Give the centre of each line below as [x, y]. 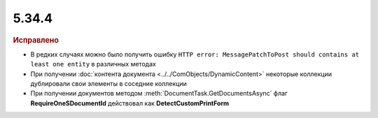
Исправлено [36, 40]
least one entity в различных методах [93, 64]
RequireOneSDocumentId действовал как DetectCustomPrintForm [130, 103]
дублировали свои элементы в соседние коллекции [108, 83]
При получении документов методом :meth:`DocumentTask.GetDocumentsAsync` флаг [159, 94]
